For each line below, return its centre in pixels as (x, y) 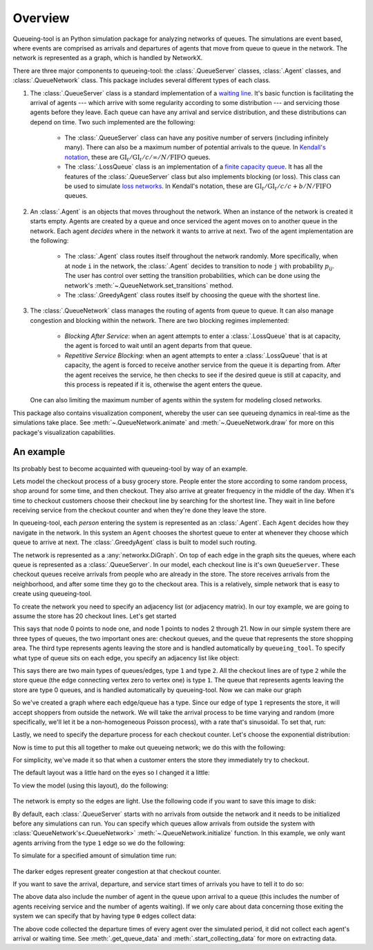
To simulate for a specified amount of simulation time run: (95, 856)
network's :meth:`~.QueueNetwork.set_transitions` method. (149, 285)
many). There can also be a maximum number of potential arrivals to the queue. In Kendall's (195, 147)
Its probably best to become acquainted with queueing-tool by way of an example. (130, 468)
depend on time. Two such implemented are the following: (113, 122)
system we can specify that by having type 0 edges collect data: (105, 916)
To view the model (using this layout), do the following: (90, 785)
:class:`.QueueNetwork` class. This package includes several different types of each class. (142, 80)
